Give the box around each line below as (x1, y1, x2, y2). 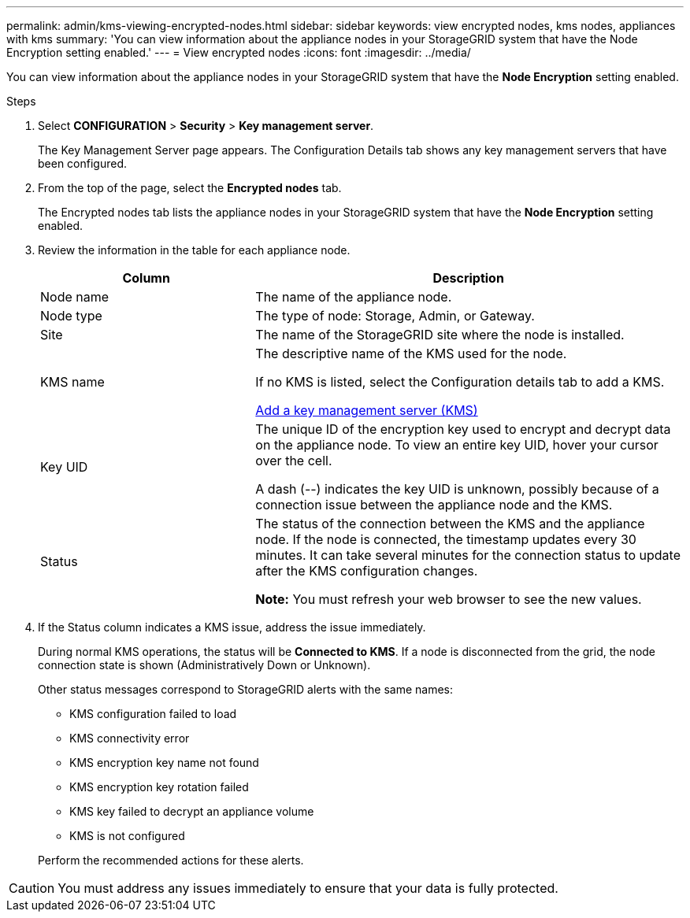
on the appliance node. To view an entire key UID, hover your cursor (255, 437, 658, 453)
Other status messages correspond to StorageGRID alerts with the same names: (38, 683, 453, 696)
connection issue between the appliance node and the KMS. (255, 497, 613, 513)
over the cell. (255, 453, 332, 468)
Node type (40, 308, 102, 324)
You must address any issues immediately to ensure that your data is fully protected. (57, 880, 558, 896)
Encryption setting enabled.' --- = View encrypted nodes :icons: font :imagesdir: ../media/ (6, 46, 471, 59)
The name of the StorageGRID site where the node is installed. (255, 327, 625, 342)
